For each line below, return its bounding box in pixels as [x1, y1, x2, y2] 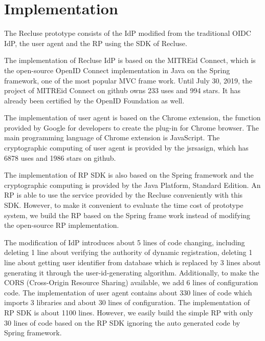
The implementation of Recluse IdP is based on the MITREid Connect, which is [4, 55, 256, 66]
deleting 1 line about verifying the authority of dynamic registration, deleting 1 [4, 247, 253, 258]
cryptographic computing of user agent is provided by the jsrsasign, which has [4, 142, 249, 153]
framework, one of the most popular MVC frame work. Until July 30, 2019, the [4, 75, 253, 86]
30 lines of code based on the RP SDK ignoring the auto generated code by [4, 317, 240, 328]
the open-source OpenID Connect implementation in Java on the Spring [4, 65, 230, 75]
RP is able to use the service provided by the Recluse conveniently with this [4, 189, 243, 200]
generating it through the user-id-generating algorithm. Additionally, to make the [4, 267, 259, 278]
